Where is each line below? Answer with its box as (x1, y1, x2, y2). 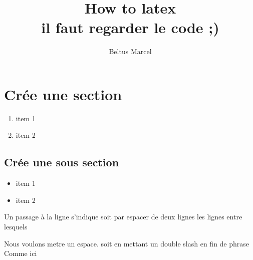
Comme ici (4, 248, 37, 258)
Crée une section (4, 84, 122, 104)
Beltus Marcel (109, 46, 152, 57)
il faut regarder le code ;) (41, 17, 219, 38)
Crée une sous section (4, 154, 119, 170)
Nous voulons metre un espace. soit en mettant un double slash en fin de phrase (4, 238, 249, 248)
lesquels (4, 221, 28, 232)
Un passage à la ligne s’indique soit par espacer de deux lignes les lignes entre (4, 211, 242, 222)
